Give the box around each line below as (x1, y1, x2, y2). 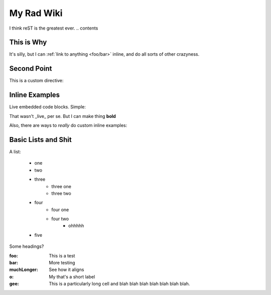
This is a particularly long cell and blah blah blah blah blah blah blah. (49, 281, 190, 287)
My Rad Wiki (9, 8, 63, 19)
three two (51, 190, 71, 196)
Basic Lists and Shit (9, 135, 72, 144)
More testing (49, 260, 75, 266)
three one (51, 183, 71, 189)
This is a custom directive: (9, 78, 64, 84)
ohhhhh (68, 223, 84, 229)
